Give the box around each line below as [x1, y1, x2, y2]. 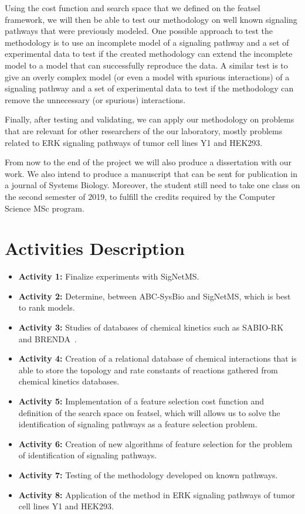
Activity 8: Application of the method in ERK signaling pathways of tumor [18, 488, 296, 501]
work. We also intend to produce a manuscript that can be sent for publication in [5, 167, 297, 179]
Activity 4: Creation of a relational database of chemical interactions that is [18, 352, 297, 365]
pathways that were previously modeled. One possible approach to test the [5, 25, 273, 37]
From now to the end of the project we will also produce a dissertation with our [5, 156, 292, 168]
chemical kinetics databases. [18, 375, 120, 387]
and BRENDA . [18, 332, 77, 345]
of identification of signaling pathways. [18, 449, 157, 461]
